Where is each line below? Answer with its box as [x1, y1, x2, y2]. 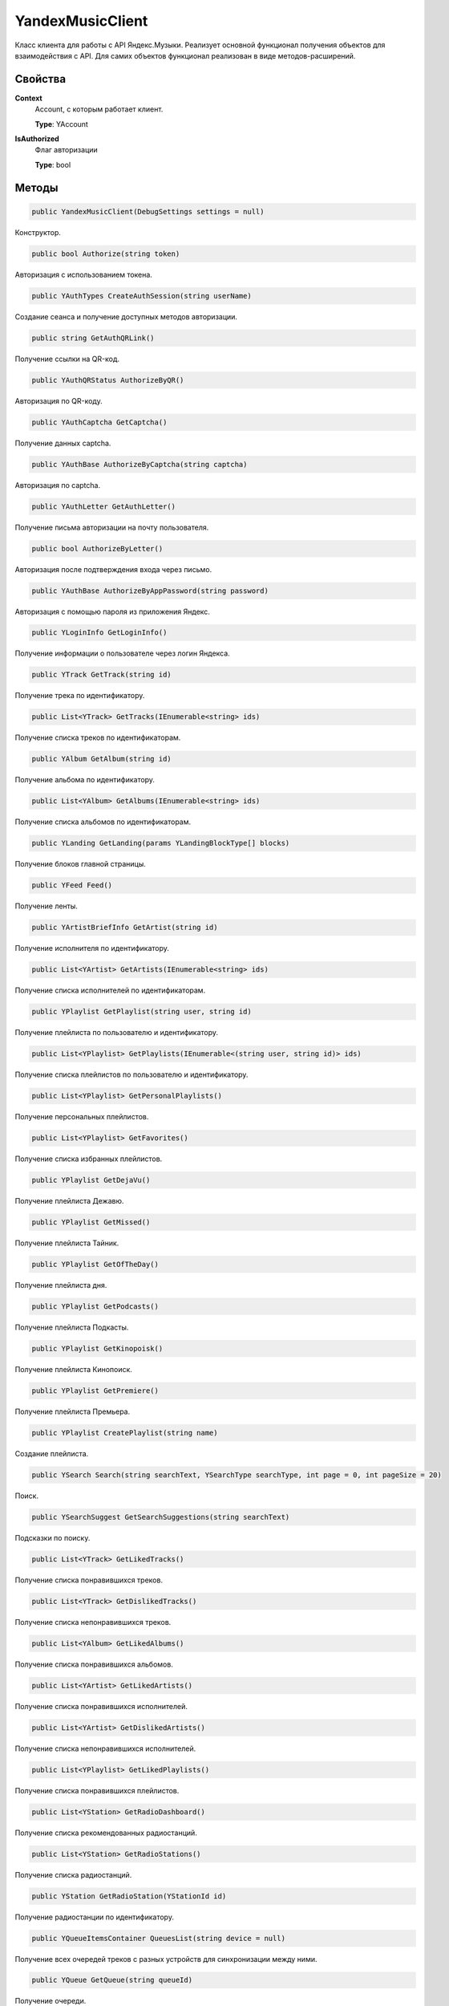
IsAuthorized [14, 134, 59, 144]
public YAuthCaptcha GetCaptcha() [31, 417, 168, 427]
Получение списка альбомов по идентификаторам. [14, 817, 192, 826]
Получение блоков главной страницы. [14, 859, 146, 869]
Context [14, 93, 43, 103]
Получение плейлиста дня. [14, 1281, 107, 1289]
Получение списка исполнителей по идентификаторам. [14, 985, 206, 995]
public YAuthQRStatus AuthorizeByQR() [31, 376, 184, 384]
